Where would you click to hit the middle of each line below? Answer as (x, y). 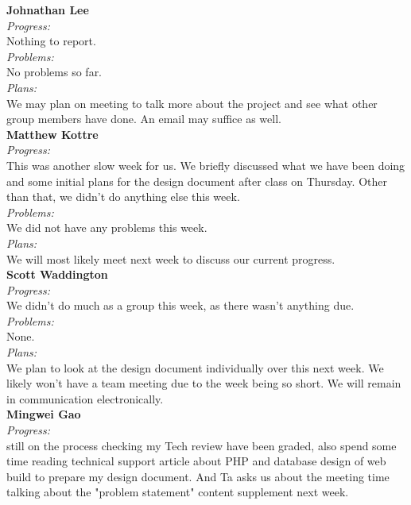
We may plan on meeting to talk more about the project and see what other (192, 103)
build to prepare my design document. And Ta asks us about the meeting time (198, 476)
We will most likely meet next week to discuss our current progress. (171, 258)
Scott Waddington (57, 274)
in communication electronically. (85, 398)
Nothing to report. (51, 41)
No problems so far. (54, 72)
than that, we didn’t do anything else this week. (123, 197)
